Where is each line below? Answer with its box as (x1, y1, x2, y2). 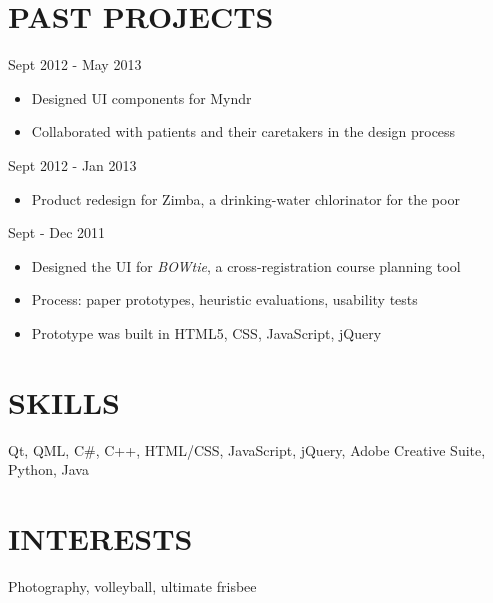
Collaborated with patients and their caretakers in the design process (31, 121, 456, 142)
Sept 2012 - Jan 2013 (8, 154, 137, 175)
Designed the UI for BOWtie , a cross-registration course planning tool (31, 255, 461, 276)
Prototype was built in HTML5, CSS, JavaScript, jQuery (31, 322, 382, 343)
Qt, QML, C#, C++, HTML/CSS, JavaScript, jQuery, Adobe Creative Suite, (8, 439, 486, 460)
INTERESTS (8, 517, 193, 558)
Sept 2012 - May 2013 (8, 54, 142, 75)
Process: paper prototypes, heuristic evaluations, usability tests (31, 289, 418, 310)
